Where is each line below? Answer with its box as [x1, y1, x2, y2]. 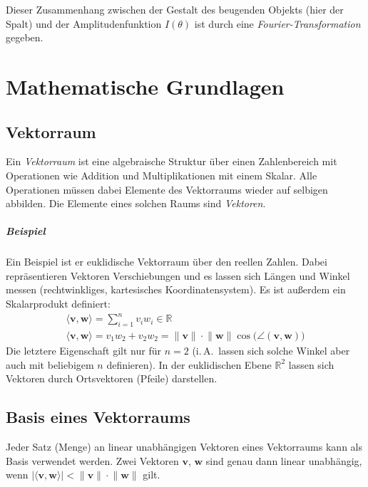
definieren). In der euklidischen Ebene [106, 357, 272, 372]
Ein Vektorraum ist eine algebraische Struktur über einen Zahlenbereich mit [6, 154, 337, 169]
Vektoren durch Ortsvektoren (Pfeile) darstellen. [6, 371, 218, 386]
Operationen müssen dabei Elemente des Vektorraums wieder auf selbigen [6, 182, 328, 197]
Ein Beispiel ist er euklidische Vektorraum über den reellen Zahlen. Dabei [6, 254, 327, 269]
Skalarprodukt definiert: [6, 296, 111, 311]
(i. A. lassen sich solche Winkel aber [192, 343, 350, 358]
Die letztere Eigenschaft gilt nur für [6, 343, 161, 358]
